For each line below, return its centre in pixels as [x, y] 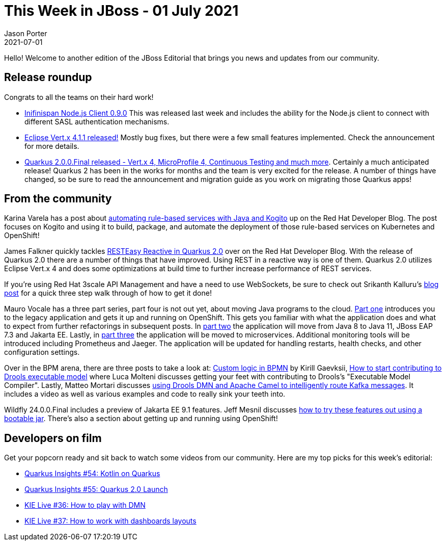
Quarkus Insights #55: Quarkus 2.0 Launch [96, 489]
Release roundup [48, 77]
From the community [58, 199]
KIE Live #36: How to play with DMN [85, 505]
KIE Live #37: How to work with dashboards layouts [110, 521]
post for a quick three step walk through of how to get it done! [108, 293]
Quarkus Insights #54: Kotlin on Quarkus [92, 474]
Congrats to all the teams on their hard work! [79, 97]
